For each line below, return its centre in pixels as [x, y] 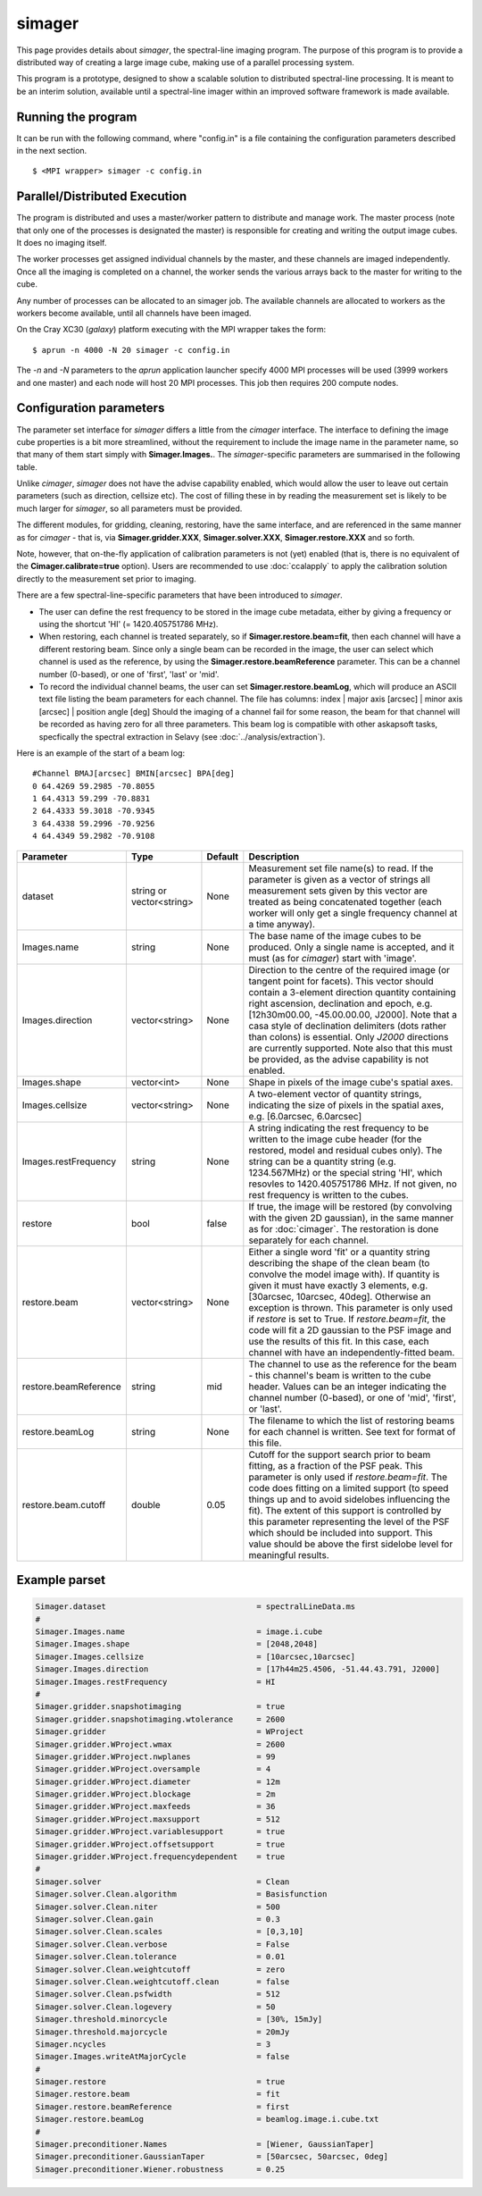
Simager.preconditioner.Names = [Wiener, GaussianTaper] [205, 2145]
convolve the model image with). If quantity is [344, 1274]
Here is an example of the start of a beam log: [101, 753]
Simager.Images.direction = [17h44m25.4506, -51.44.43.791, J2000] [238, 1669]
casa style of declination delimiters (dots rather [348, 1026]
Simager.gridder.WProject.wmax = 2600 [160, 1744]
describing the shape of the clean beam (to [339, 1262]
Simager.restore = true [160, 2082]
